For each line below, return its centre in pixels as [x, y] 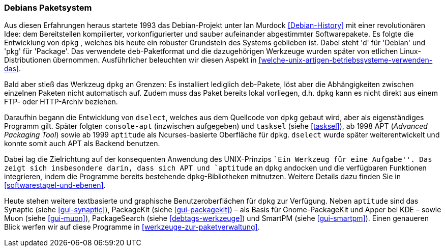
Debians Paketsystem [48, 8]
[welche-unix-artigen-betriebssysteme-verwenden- [346, 60]
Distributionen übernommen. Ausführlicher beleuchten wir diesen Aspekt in [130, 60]
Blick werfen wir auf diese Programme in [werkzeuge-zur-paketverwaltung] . [132, 227]
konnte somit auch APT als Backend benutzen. [82, 144]
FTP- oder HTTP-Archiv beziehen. [61, 102]
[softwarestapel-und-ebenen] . [55, 185]
